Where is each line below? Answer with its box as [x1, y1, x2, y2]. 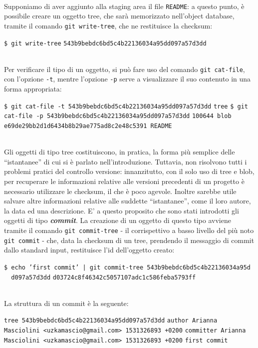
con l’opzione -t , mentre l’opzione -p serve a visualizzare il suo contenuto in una [4, 73, 251, 84]
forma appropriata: [4, 83, 62, 94]
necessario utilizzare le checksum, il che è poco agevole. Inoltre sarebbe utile [4, 185, 237, 196]
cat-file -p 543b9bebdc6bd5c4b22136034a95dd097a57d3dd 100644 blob [4, 112, 232, 120]
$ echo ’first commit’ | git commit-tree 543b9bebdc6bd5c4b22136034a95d [4, 263, 251, 271]
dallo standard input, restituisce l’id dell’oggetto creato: [4, 244, 175, 255]
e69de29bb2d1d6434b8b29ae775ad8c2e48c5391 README [4, 122, 172, 129]
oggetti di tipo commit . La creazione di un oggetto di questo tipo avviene [4, 215, 231, 225]
